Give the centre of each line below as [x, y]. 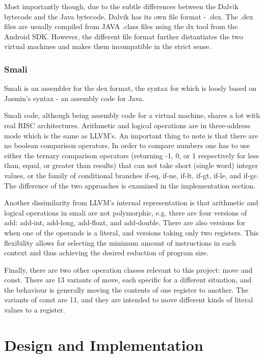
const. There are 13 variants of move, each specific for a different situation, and [128, 280]
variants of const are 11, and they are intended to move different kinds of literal [129, 300]
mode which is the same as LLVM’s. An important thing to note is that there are [131, 135]
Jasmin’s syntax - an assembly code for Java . [74, 98]
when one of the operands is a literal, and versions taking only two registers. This [131, 232]
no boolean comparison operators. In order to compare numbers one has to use [127, 145]
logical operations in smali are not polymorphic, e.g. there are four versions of [126, 212]
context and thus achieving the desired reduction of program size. [106, 253]
